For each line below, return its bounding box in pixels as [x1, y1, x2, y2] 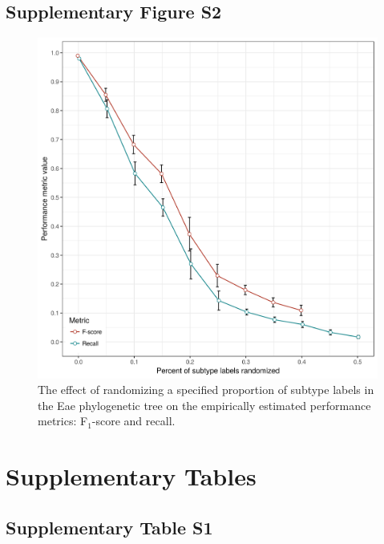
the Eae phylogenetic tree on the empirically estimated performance [38, 396, 371, 413]
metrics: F [38, 412, 88, 429]
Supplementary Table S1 [6, 514, 213, 539]
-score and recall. [91, 412, 176, 429]
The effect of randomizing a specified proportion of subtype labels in [38, 381, 374, 398]
